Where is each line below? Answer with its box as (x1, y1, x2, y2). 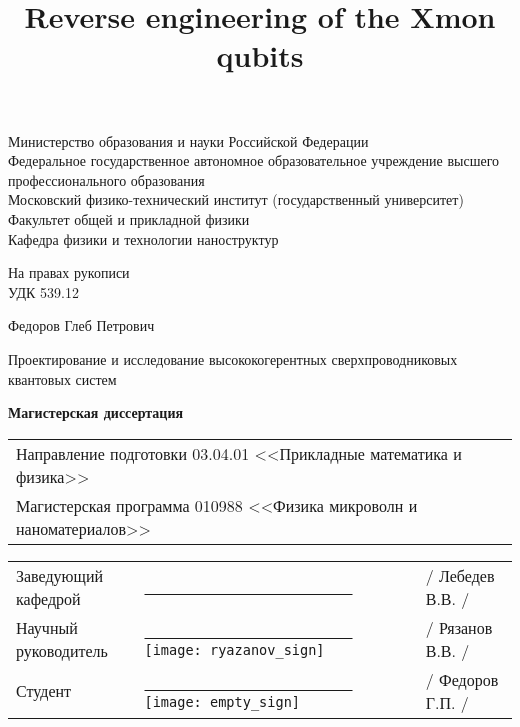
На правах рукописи (8, 262, 130, 283)
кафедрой (16, 586, 81, 610)
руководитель (16, 638, 108, 662)
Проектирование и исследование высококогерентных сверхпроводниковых (8, 348, 458, 369)
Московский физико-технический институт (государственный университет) (8, 189, 464, 210)
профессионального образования (8, 169, 205, 190)
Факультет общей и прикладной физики (8, 208, 250, 229)
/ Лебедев (425, 563, 495, 587)
